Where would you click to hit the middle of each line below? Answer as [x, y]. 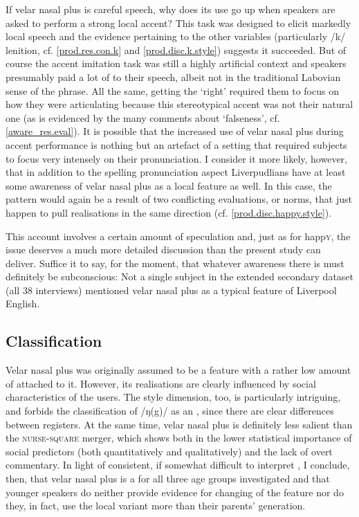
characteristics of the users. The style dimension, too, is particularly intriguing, [173, 397]
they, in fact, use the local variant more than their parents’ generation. [156, 506]
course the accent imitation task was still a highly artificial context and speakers [176, 63]
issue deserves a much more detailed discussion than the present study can [163, 250]
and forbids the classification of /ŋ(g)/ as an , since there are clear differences [170, 411]
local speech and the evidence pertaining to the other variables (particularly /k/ [176, 36]
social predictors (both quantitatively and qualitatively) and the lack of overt [169, 451]
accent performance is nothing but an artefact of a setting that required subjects [176, 144]
